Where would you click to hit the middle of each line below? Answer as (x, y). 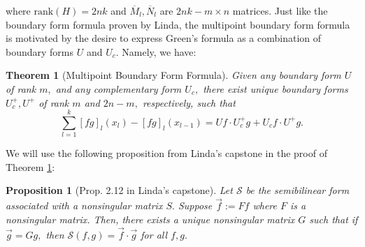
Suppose (195, 205)
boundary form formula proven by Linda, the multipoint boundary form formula (178, 24)
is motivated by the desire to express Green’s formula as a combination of (164, 38)
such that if (334, 219)
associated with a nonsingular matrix (84, 205)
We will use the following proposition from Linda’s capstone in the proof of (166, 153)
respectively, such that (189, 102)
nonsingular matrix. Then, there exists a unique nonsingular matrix (150, 219)
